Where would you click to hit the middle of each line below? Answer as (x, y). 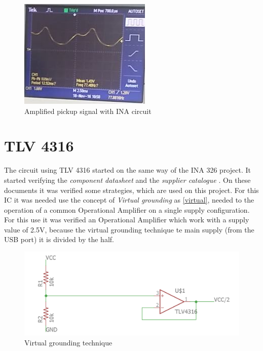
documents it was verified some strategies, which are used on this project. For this (131, 190)
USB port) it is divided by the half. (59, 239)
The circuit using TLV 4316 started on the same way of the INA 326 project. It (127, 170)
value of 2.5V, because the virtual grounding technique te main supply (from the (129, 229)
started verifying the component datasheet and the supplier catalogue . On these (127, 180)
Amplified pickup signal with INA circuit (88, 111)
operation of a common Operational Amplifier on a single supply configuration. (127, 209)
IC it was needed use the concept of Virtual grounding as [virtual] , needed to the (129, 200)
